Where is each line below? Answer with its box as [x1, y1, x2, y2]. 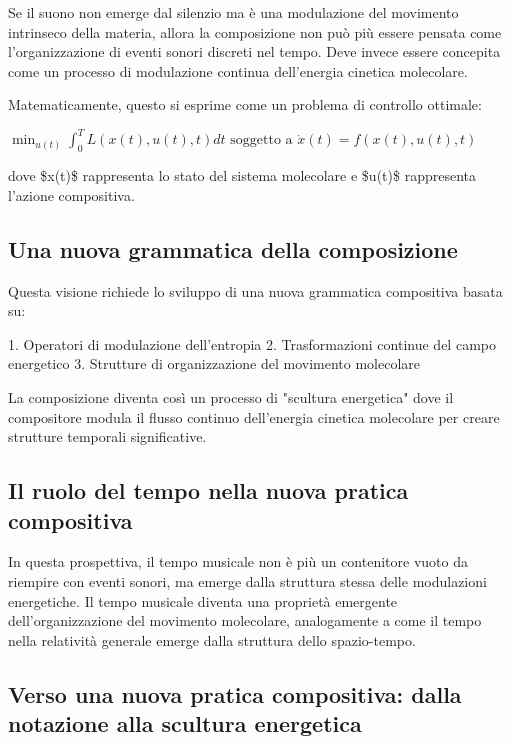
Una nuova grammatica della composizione [8, 233, 458, 264]
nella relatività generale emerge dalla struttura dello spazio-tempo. [8, 629, 416, 650]
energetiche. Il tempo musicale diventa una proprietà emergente [8, 590, 398, 611]
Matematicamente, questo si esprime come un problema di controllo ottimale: [8, 94, 482, 115]
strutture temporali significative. [8, 426, 207, 447]
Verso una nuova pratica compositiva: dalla [8, 678, 462, 709]
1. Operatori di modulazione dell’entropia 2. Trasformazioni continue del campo [8, 333, 496, 354]
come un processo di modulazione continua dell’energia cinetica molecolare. [8, 60, 468, 81]
